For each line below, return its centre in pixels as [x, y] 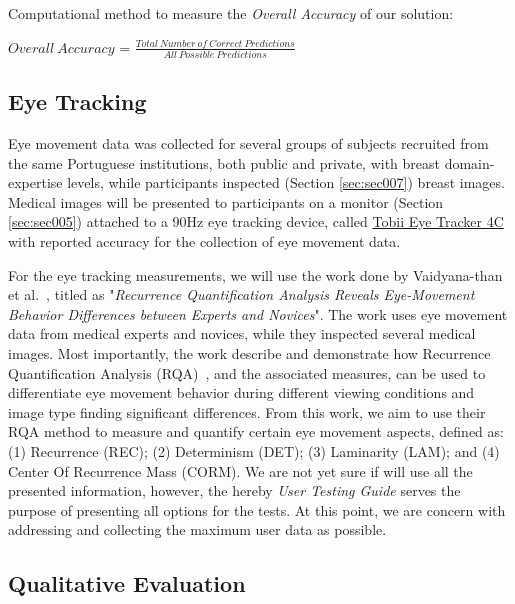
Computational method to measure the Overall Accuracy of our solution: [231, 13]
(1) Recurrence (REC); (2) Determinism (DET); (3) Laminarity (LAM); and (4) [254, 451]
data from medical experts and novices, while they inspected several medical [242, 333]
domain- [469, 162]
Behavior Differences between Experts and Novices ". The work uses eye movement [258, 313]
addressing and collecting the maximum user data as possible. [197, 529]
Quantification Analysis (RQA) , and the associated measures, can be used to [247, 372]
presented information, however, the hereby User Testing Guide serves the [234, 490]
